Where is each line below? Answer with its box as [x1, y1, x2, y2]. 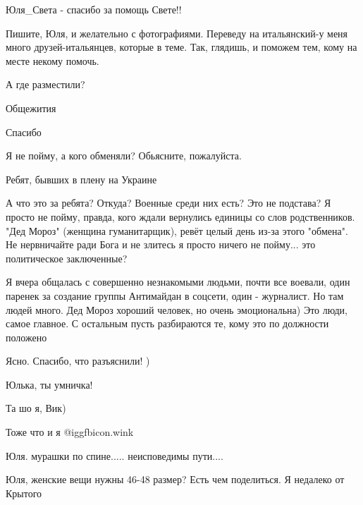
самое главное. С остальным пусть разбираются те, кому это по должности [6, 316, 329, 331]
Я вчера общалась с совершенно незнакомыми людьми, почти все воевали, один [6, 274, 350, 289]
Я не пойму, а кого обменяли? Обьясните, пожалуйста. [6, 148, 242, 163]
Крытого [6, 485, 42, 500]
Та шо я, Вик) [6, 401, 66, 415]
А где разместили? [6, 77, 85, 92]
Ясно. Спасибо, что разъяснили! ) [6, 353, 150, 368]
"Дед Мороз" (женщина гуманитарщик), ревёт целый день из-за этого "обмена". [6, 223, 348, 238]
